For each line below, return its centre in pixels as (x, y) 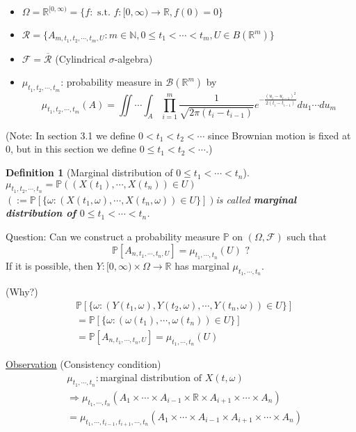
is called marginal (256, 199)
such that (307, 237)
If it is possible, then (49, 265)
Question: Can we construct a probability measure (113, 237)
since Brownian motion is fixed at (280, 135)
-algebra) (133, 58)
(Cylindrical (81, 58)
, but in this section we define (73, 149)
